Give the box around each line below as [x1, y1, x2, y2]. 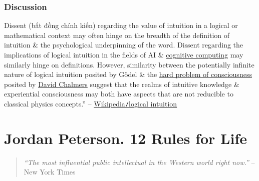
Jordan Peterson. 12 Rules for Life [4, 127, 247, 148]
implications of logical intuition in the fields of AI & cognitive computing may [4, 49, 243, 59]
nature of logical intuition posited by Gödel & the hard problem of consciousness [4, 69, 252, 79]
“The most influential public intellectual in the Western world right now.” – [24, 156, 255, 167]
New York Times [24, 166, 76, 177]
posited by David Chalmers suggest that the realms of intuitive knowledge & [4, 78, 239, 89]
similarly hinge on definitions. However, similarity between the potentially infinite [4, 59, 254, 69]
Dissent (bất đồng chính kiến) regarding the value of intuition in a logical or [4, 20, 238, 30]
